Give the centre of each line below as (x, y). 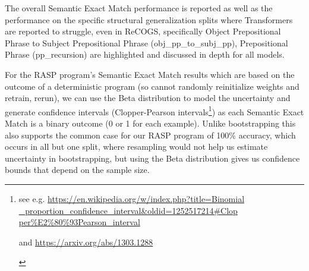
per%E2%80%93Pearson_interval (79, 222)
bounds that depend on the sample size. (77, 170)
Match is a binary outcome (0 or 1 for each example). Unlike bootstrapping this (150, 123)
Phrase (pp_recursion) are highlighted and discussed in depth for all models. (145, 54)
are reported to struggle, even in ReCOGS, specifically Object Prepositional (143, 31)
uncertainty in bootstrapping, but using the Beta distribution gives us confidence (152, 158)
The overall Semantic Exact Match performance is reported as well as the (139, 8)
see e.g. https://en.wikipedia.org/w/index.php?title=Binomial (132, 198)
